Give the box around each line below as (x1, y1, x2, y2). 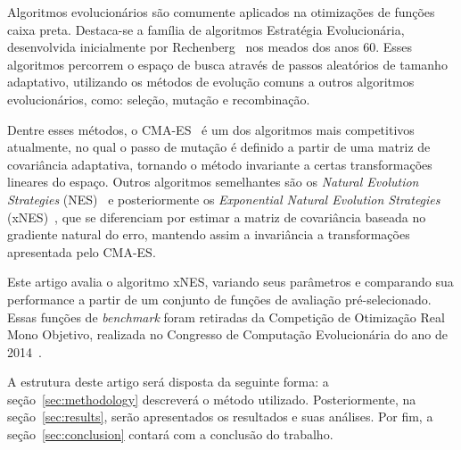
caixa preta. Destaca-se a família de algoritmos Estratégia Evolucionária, (7, 20, 405, 38)
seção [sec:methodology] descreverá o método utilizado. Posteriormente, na (7, 389, 416, 408)
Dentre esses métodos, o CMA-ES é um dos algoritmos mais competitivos (7, 120, 415, 138)
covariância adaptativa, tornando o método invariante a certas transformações (7, 154, 432, 173)
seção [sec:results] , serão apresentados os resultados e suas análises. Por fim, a (7, 407, 433, 426)
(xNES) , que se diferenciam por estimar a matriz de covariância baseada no (7, 207, 426, 226)
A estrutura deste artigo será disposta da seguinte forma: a (7, 372, 329, 391)
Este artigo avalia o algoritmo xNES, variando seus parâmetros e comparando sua (7, 272, 454, 291)
